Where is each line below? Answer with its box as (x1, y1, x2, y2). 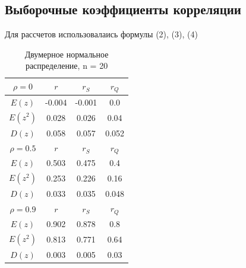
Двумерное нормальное (24, 47, 109, 60)
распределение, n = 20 (25, 59, 108, 72)
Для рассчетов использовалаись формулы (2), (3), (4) (5, 28, 198, 40)
